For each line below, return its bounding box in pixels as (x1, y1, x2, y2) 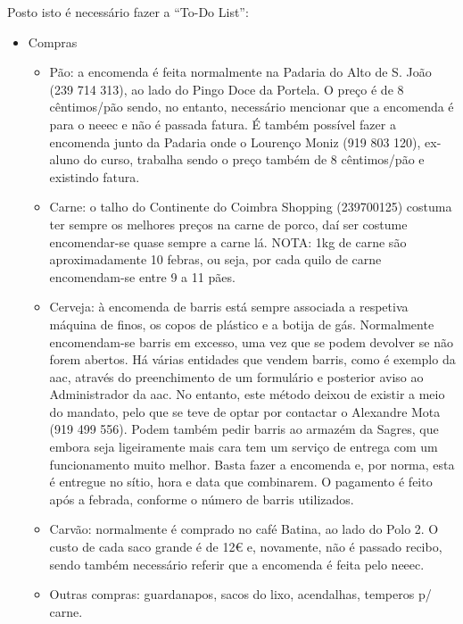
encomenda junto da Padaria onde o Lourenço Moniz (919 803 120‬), (49, 132, 421, 151)
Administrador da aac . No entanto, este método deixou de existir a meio (49, 385, 445, 404)
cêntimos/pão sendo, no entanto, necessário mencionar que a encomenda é (49, 97, 454, 116)
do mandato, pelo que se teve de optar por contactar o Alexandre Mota (49, 402, 441, 420)
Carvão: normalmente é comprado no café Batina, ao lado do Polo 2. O (49, 520, 439, 538)
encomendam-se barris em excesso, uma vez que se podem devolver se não (49, 332, 453, 351)
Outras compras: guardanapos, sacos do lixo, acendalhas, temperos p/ (49, 585, 432, 603)
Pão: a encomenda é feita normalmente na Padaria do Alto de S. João (49, 62, 432, 81)
